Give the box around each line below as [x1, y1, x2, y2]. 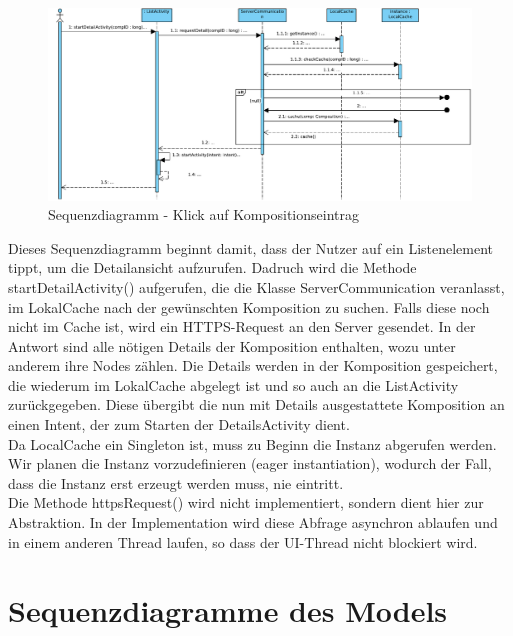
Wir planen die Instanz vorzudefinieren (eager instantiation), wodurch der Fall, [8, 453, 492, 474]
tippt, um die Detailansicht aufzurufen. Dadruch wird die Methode [8, 257, 417, 278]
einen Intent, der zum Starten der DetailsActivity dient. [8, 414, 350, 435]
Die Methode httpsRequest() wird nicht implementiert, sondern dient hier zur [8, 492, 484, 513]
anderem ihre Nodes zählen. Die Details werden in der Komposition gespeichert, [8, 355, 498, 376]
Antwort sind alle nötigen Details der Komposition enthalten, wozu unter [8, 335, 456, 356]
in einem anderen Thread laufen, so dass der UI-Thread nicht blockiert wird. [8, 531, 478, 552]
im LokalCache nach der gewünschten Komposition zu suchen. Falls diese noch [8, 296, 490, 317]
